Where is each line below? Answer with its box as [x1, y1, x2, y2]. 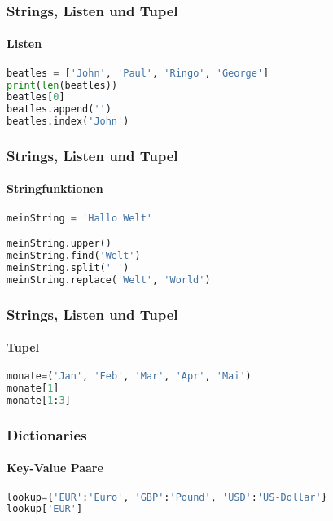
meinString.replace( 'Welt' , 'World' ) [7, 274, 211, 286]
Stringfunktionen [7, 180, 103, 197]
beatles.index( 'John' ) [7, 116, 129, 128]
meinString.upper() [7, 238, 112, 250]
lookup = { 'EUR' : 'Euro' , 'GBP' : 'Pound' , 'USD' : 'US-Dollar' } [7, 491, 327, 503]
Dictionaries [7, 424, 87, 444]
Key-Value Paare [7, 459, 103, 476]
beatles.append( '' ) [7, 103, 112, 116]
